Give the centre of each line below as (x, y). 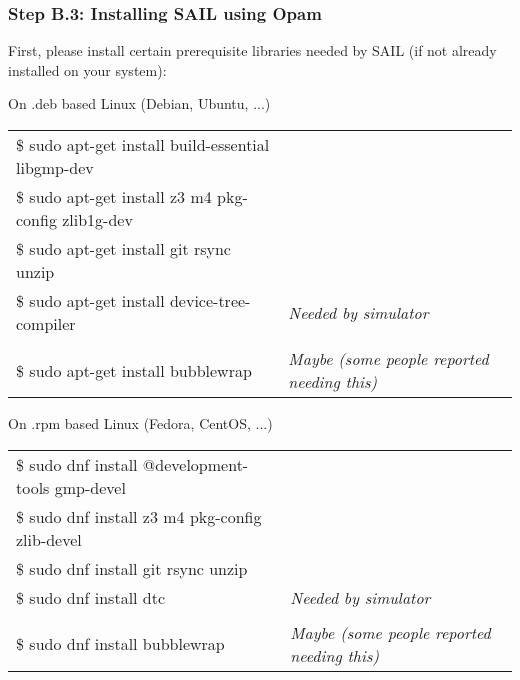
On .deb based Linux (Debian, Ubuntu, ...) (139, 103)
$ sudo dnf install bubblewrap (120, 644)
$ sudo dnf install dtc (91, 597)
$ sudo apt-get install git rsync (123, 249)
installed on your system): (87, 69)
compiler (46, 324)
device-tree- (210, 301)
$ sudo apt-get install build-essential (143, 145)
